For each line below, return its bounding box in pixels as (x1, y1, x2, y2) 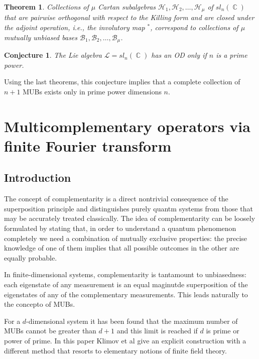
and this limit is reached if (116, 325, 198, 336)
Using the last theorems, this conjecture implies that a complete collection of (4, 76, 240, 87)
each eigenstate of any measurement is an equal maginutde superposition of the (4, 279, 248, 289)
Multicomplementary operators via (4, 115, 250, 136)
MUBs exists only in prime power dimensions (23, 86, 162, 96)
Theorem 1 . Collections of (4, 2, 89, 12)
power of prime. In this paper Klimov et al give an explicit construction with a (4, 335, 246, 345)
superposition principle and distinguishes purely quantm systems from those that (4, 203, 253, 213)
